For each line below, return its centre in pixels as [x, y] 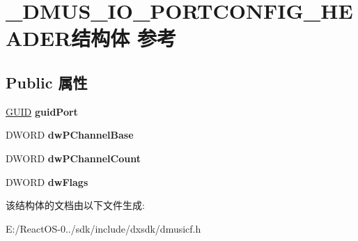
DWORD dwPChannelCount [73, 158]
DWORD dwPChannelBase [70, 135]
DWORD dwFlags [47, 181]
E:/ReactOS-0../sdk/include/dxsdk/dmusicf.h [103, 228]
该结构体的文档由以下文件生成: [75, 205]
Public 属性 [47, 82]
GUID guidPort [42, 111]
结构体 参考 [124, 38]
